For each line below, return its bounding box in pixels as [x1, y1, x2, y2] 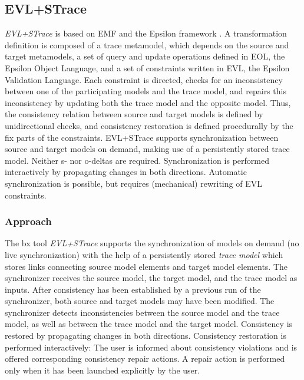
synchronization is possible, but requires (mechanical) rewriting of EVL [5, 177, 262, 189]
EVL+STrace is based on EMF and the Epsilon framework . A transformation [5, 27, 287, 39]
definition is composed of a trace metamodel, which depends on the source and [5, 38, 289, 51]
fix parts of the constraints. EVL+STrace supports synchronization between [5, 131, 279, 143]
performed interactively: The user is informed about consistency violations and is [5, 341, 298, 353]
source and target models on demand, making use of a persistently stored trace [5, 143, 290, 155]
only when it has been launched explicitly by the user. [5, 364, 200, 376]
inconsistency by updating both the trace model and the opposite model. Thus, [5, 96, 291, 108]
